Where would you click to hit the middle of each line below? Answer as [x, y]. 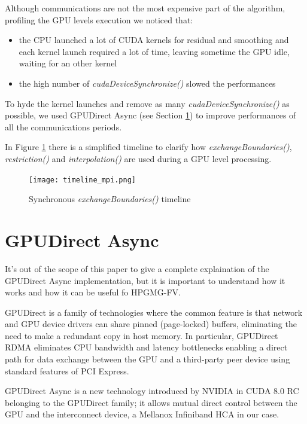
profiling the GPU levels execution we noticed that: [99, 19]
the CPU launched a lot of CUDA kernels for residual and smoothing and [154, 40]
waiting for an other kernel [68, 63]
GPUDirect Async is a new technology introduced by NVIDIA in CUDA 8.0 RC [152, 391]
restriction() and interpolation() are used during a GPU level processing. [138, 158]
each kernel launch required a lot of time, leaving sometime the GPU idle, [154, 51]
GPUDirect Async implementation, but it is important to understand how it [145, 280]
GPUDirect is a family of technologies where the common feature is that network [154, 312]
